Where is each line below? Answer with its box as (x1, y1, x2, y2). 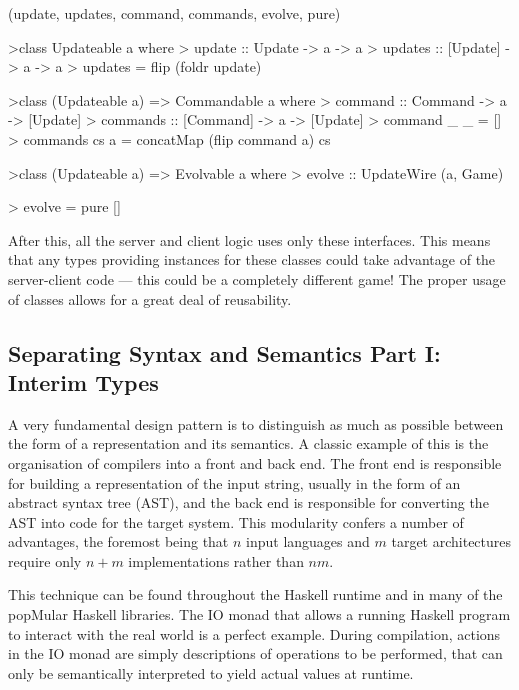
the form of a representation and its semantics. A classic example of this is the (8, 433, 489, 454)
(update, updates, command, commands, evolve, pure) (8, 3, 341, 23)
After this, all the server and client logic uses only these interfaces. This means (8, 229, 491, 250)
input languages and (246, 531, 370, 552)
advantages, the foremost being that (8, 531, 229, 552)
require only (8, 550, 82, 571)
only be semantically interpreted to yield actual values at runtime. (8, 662, 414, 683)
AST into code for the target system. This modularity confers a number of (8, 511, 464, 532)
